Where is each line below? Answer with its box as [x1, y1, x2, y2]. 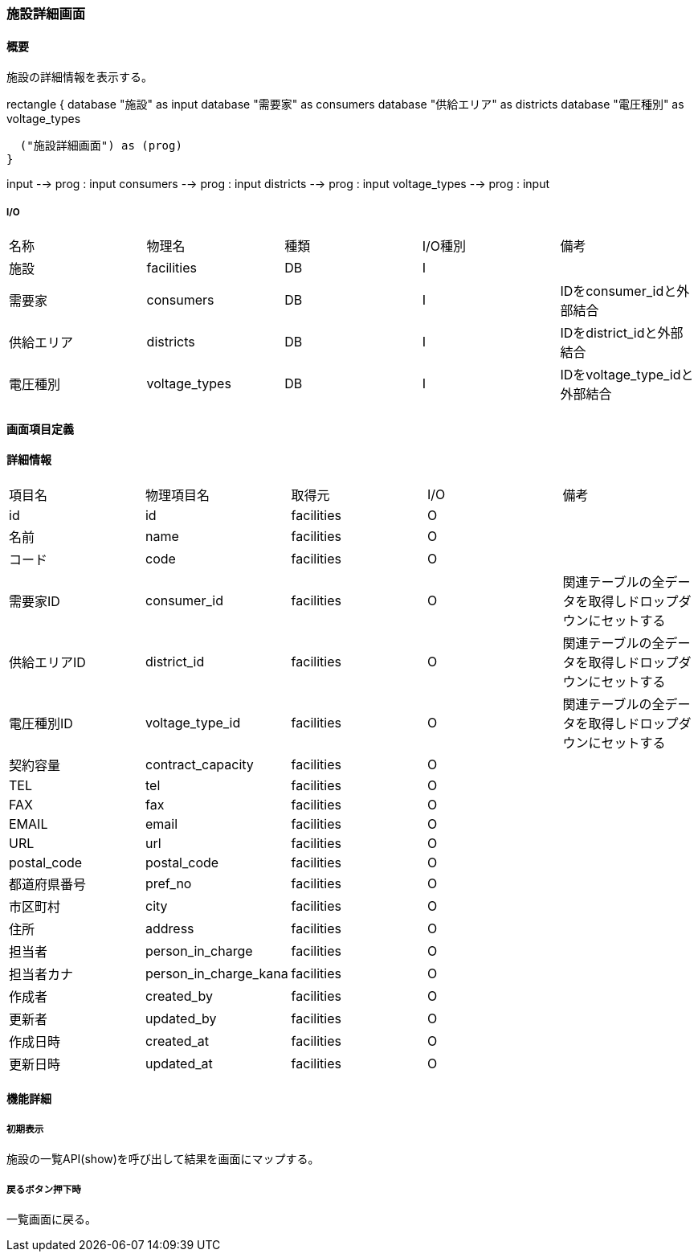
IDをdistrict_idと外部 [560, 325, 684, 341]
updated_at [145, 1055, 213, 1072]
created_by [145, 987, 213, 1004]
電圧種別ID [9, 715, 73, 731]
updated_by [145, 1010, 217, 1026]
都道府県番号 [9, 875, 87, 892]
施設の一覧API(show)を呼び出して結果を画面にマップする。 [6, 1152, 320, 1166]
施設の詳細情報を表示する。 [6, 70, 153, 84]
